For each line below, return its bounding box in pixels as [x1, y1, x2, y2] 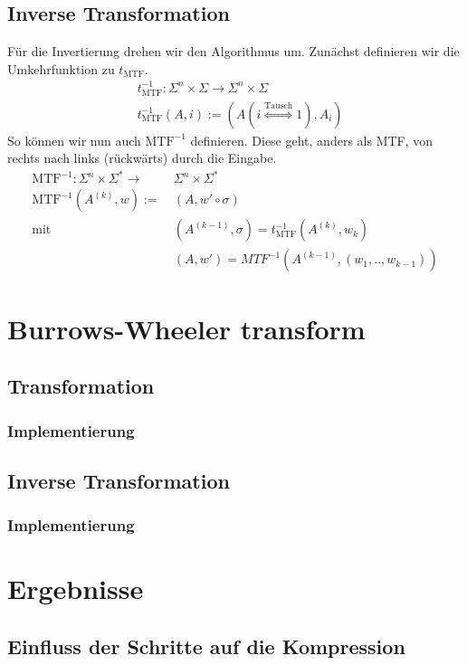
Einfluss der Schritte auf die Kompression [7, 632, 405, 660]
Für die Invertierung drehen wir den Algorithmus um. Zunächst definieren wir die [7, 42, 460, 61]
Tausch [264, 100, 293, 110]
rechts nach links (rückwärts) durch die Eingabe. [7, 148, 277, 167]
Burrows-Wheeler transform [7, 309, 366, 347]
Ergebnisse [7, 570, 144, 607]
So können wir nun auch [7, 130, 141, 149]
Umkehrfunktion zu [7, 59, 115, 78]
